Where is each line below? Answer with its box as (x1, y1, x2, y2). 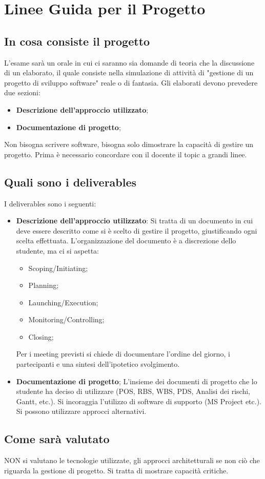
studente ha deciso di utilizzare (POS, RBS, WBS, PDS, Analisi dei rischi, (16, 386, 250, 397)
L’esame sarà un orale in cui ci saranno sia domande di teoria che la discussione (4, 57, 255, 68)
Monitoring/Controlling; (28, 314, 105, 325)
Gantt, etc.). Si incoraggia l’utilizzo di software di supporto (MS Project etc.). (16, 395, 261, 406)
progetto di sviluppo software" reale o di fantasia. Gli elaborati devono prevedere (4, 77, 258, 88)
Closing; (28, 331, 54, 342)
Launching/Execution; (28, 297, 98, 307)
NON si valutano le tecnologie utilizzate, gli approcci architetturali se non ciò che (4, 455, 260, 466)
